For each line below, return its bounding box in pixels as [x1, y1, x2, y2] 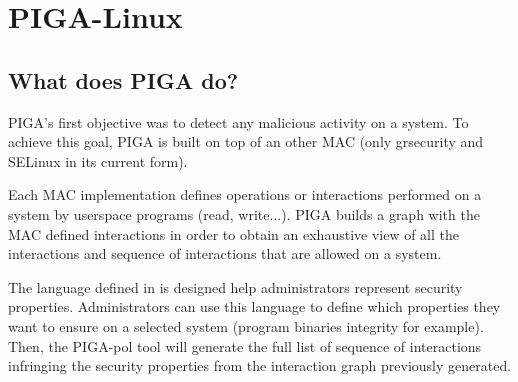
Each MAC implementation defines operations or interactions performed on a [8, 184, 482, 205]
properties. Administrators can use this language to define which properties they [8, 296, 501, 317]
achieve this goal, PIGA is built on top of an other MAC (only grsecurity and [8, 131, 484, 152]
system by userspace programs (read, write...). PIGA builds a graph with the [8, 203, 480, 224]
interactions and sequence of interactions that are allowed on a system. [8, 243, 442, 264]
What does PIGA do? [8, 64, 239, 95]
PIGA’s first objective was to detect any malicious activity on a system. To [8, 111, 469, 132]
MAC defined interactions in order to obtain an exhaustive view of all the [8, 223, 460, 244]
